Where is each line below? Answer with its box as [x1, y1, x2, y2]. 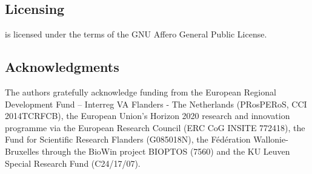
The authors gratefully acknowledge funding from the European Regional [5, 86, 276, 98]
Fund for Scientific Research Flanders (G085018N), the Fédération [5, 133, 251, 146]
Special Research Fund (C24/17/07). [5, 156, 141, 169]
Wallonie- [253, 133, 288, 146]
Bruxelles [5, 144, 39, 157]
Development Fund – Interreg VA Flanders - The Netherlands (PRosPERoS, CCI [5, 97, 307, 110]
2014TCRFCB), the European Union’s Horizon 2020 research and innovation [5, 109, 290, 122]
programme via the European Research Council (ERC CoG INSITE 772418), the [5, 121, 305, 134]
